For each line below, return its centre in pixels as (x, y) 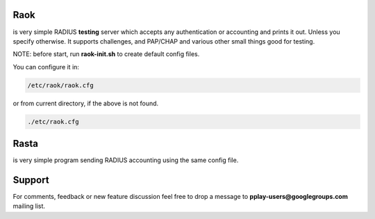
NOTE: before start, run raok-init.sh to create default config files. (106, 54)
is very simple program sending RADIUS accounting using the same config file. (126, 160)
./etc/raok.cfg (53, 122)
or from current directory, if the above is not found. (86, 103)
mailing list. (29, 206)
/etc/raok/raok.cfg (60, 85)
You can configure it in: (46, 67)
